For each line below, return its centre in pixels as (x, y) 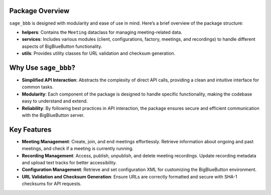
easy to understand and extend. (55, 101)
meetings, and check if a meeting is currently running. (78, 149)
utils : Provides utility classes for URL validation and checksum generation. (99, 53)
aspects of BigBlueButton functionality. (62, 46)
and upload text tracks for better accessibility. (69, 163)
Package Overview (39, 11)
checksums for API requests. (52, 184)
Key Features (30, 129)
